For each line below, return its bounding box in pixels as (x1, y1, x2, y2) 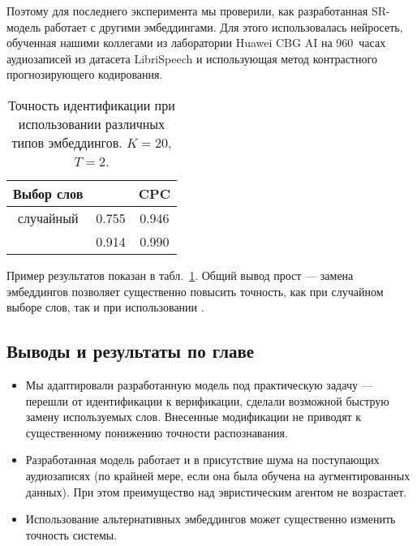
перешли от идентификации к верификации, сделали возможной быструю (25, 392, 389, 409)
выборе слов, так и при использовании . (6, 299, 204, 316)
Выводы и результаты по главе (6, 338, 255, 363)
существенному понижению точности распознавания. (25, 423, 288, 441)
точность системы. (25, 526, 118, 543)
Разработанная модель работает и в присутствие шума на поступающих (25, 451, 380, 468)
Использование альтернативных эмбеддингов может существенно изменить (25, 510, 396, 527)
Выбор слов (13, 183, 84, 203)
